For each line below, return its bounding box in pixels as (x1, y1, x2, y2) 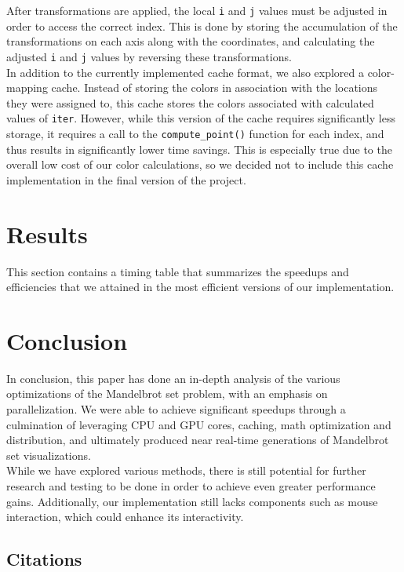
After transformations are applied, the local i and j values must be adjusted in (6, 2, 388, 18)
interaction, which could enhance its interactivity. (6, 508, 244, 525)
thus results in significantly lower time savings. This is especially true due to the (6, 140, 392, 157)
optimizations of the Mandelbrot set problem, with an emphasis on (6, 385, 328, 402)
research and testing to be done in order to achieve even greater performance (6, 477, 376, 494)
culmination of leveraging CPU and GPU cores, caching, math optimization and (6, 416, 391, 432)
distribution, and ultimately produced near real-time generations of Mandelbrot (6, 432, 389, 448)
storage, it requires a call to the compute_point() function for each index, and (6, 125, 384, 141)
